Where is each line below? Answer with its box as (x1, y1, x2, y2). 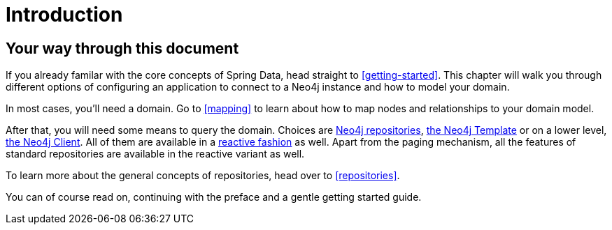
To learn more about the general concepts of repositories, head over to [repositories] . (6, 169, 400, 182)
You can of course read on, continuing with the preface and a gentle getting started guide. (6, 191, 422, 204)
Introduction (6, 3, 123, 26)
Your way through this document (6, 39, 239, 57)
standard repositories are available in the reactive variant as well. (6, 148, 305, 160)
